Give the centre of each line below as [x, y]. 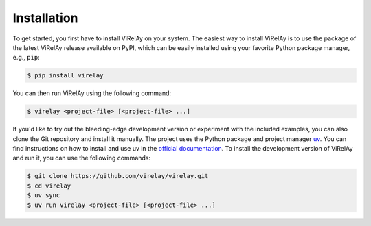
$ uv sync [44, 196]
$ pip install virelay [65, 76]
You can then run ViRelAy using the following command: [92, 93]
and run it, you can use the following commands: [82, 158]
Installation [45, 18]
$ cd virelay [49, 186]
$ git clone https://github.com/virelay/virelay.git [118, 176]
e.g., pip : [26, 58]
